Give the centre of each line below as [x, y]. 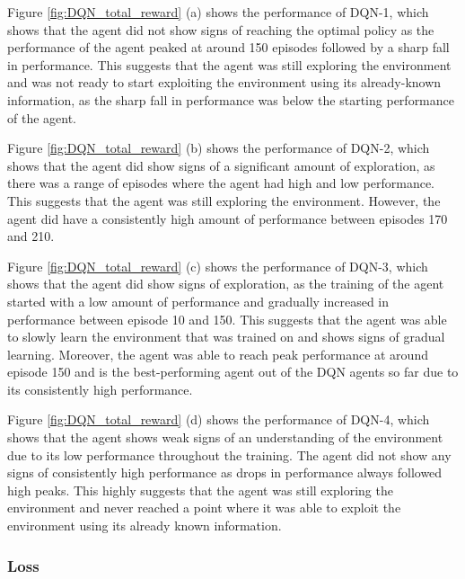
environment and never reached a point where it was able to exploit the [204, 508]
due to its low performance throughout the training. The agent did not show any [229, 454]
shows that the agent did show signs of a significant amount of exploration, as [221, 165]
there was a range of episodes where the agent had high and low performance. [221, 183]
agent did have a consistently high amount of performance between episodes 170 [228, 218]
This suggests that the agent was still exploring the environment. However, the [224, 200]
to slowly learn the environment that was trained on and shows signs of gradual [226, 337]
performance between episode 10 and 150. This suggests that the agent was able [227, 319]
